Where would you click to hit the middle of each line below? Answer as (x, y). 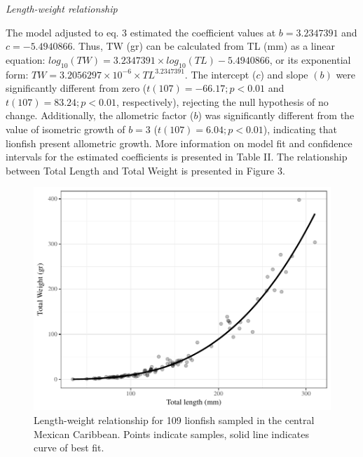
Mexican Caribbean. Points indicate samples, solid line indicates (172, 434)
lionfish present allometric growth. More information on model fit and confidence (179, 143)
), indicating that (300, 129)
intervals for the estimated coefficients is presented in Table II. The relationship (177, 157)
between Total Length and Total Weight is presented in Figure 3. (145, 170)
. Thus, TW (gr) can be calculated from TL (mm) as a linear (204, 46)
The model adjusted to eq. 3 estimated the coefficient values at (141, 32)
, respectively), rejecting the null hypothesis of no (222, 101)
